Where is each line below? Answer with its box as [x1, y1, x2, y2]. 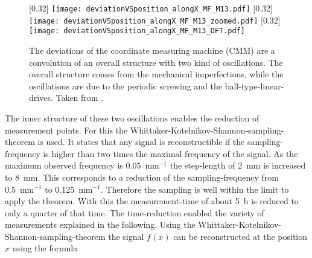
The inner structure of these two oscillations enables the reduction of [5, 111, 259, 124]
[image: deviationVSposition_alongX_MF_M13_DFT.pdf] [29, 27, 245, 36]
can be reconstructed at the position [173, 230, 308, 242]
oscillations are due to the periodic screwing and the [29, 79, 223, 92]
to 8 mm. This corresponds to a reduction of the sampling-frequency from [5, 170, 279, 183]
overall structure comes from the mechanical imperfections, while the [29, 68, 284, 80]
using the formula [12, 242, 78, 254]
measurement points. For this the [5, 123, 128, 136]
